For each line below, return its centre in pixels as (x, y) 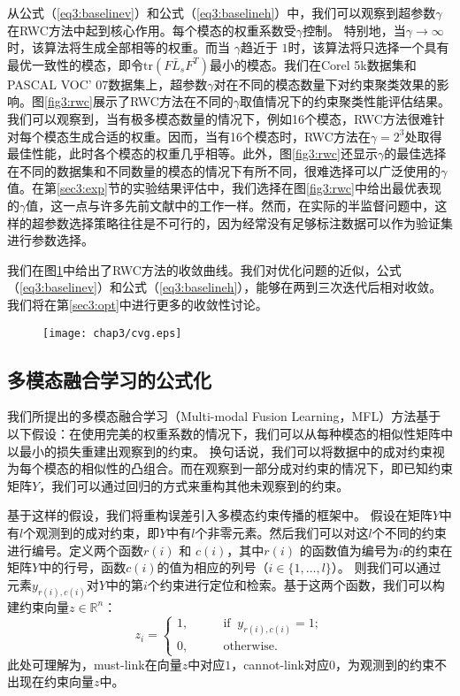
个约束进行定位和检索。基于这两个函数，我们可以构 (296, 584)
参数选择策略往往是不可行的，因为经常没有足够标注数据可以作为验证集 (248, 222)
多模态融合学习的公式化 (109, 379)
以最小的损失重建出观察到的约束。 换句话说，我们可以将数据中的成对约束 (220, 451)
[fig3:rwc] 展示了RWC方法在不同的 (139, 101)
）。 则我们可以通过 (386, 567)
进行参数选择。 (50, 240)
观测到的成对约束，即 (98, 532)
